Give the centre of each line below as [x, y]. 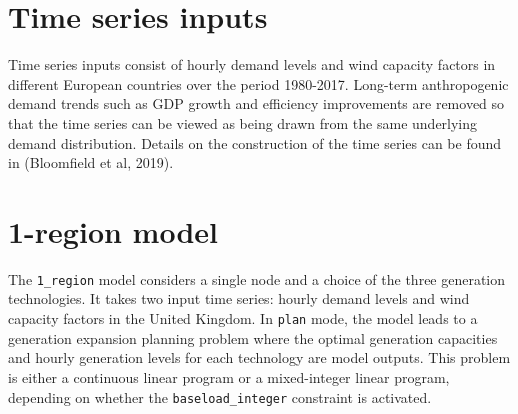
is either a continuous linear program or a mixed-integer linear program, [229, 376]
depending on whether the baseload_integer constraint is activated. [220, 396]
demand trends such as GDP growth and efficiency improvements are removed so [256, 103]
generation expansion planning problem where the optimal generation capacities [253, 337]
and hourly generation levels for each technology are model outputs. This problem [259, 357]
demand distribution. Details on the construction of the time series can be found [255, 142]
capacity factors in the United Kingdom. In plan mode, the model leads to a [243, 318]
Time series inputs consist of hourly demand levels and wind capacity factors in [252, 64]
